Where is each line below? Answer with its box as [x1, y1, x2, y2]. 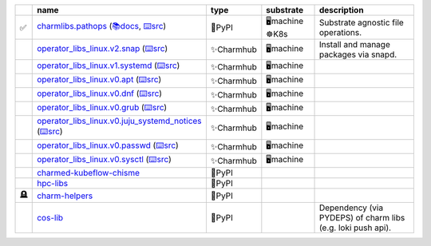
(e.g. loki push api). [318, 222, 391, 233]
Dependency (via [318, 202, 383, 213]
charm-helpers [37, 190, 93, 201]
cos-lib [37, 212, 64, 223]
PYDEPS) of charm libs [318, 212, 405, 223]
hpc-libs [37, 178, 68, 188]
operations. [318, 26, 362, 38]
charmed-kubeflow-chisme [37, 168, 140, 178]
